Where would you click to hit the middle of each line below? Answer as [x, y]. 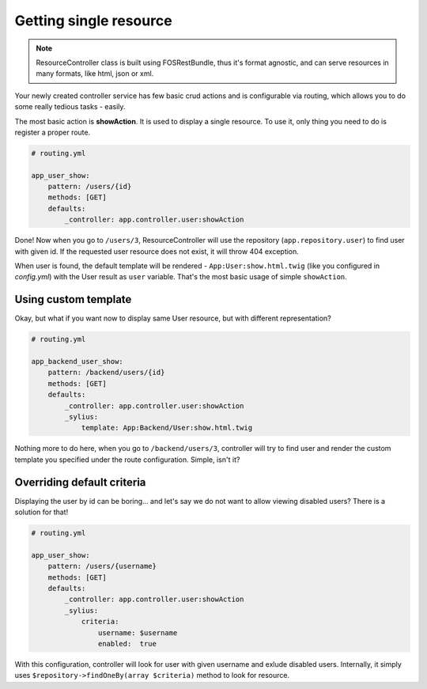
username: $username [138, 632]
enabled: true [127, 644]
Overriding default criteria [80, 482]
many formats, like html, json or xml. [95, 74]
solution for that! [42, 512]
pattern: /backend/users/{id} [106, 373]
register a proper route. [53, 132]
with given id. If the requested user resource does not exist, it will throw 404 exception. [157, 251]
